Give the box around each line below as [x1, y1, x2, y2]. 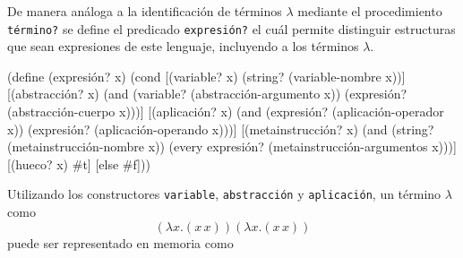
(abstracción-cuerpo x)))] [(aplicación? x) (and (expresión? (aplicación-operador [7, 102, 444, 121]
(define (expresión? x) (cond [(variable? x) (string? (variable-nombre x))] [7, 66, 406, 85]
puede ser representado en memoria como [7, 233, 234, 252]
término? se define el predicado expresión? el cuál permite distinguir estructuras [7, 19, 456, 38]
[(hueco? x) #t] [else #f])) [7, 154, 150, 173]
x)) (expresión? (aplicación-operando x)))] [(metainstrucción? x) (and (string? [7, 119, 434, 138]
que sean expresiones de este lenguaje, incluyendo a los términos [7, 37, 359, 56]
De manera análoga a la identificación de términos [7, 2, 282, 20]
